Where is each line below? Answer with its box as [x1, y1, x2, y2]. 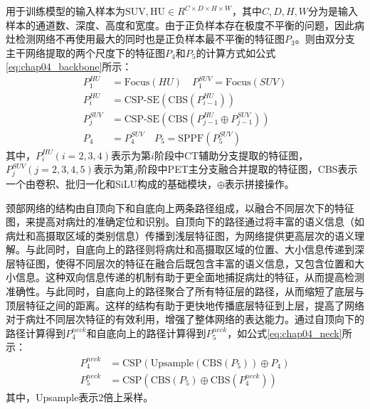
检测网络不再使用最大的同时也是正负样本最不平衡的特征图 [15, 31, 285, 46]
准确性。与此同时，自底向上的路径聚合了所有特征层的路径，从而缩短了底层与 [6, 284, 364, 299]
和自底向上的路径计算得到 [86, 325, 206, 340]
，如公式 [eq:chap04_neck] [227, 325, 342, 340]
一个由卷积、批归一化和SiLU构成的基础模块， [6, 176, 217, 191]
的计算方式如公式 [196, 45, 276, 60]
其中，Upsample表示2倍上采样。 [6, 389, 154, 404]
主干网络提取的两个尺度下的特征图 [6, 45, 165, 60]
